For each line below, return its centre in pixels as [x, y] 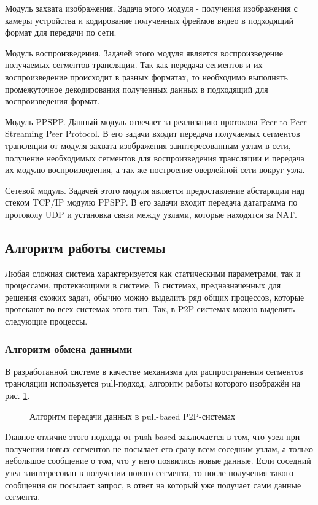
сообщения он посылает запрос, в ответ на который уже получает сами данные [153, 484]
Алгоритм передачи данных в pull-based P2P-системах [132, 416]
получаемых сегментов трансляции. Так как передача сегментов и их [134, 65]
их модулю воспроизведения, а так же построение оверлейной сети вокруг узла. [155, 170]
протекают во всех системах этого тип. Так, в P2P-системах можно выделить [150, 309]
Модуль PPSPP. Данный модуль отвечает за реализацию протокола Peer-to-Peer [156, 121]
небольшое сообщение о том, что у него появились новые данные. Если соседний [158, 461]
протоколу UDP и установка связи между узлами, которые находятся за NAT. [151, 214]
